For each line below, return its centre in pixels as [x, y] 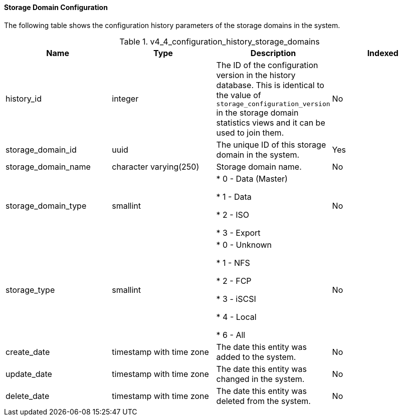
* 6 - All [231, 335]
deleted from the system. [263, 401]
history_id [24, 99]
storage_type [30, 290]
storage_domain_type [46, 205]
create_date [28, 352]
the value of [239, 95]
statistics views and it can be [271, 122]
